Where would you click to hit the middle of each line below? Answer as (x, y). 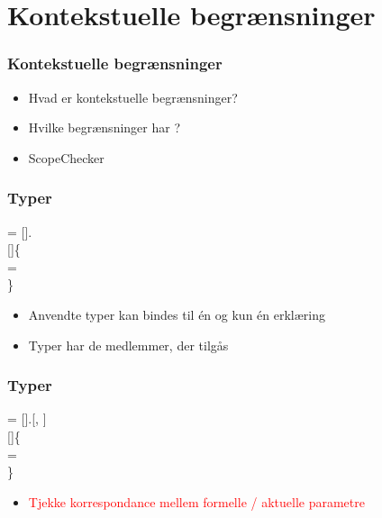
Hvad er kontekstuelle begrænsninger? (133, 97)
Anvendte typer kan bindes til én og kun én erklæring (177, 314)
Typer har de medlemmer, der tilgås (128, 345)
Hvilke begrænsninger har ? (105, 127)
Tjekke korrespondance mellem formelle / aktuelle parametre (196, 501)
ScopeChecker (66, 157)
